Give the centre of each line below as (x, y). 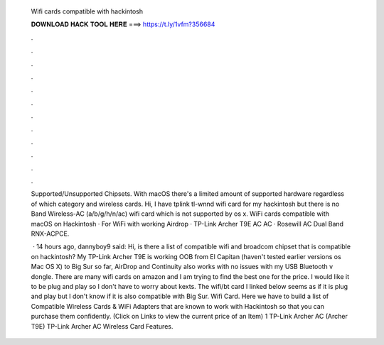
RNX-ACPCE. (50, 234)
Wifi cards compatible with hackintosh (87, 11)
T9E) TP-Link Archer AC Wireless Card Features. (102, 326)
